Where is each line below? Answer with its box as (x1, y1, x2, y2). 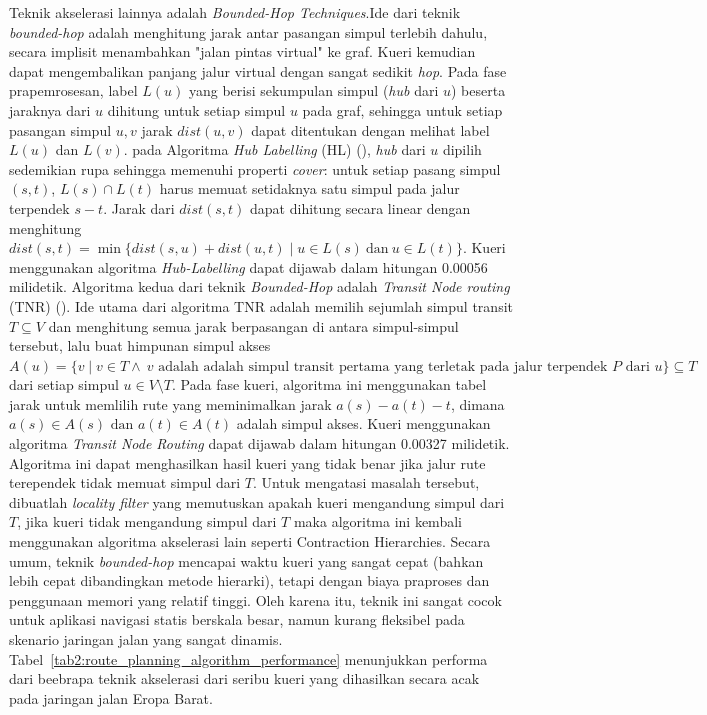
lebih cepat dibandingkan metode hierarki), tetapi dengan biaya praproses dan (9, 570, 490, 591)
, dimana (450, 393, 505, 414)
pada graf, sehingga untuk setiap (302, 99, 503, 120)
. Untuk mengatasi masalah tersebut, (253, 472, 480, 493)
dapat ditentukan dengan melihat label (251, 119, 490, 140)
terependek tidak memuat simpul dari (9, 472, 241, 493)
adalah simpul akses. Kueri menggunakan (236, 413, 491, 434)
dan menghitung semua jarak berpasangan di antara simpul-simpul (48, 315, 459, 336)
